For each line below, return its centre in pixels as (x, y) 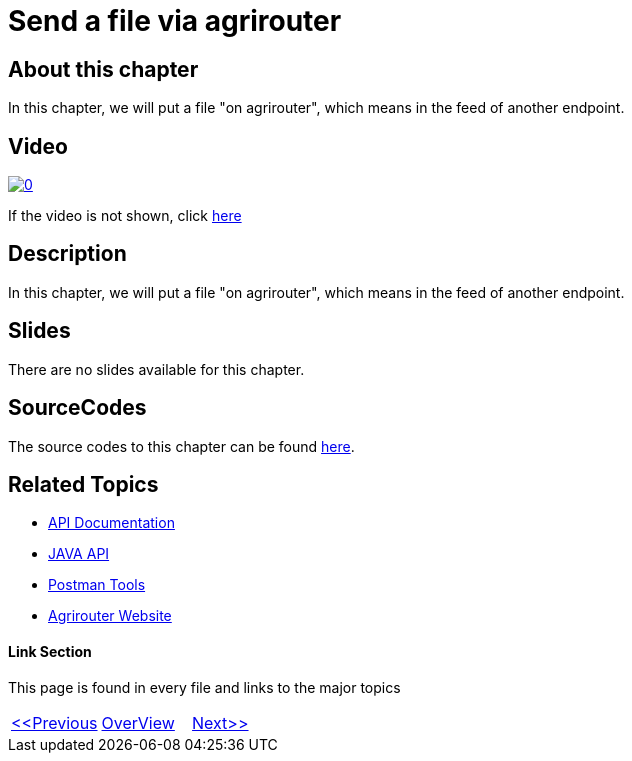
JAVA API (79, 554)
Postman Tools (97, 585)
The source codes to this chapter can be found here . (181, 446)
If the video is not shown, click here (125, 216)
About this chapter (103, 69)
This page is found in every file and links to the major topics (204, 687)
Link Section (50, 651)
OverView (138, 722)
